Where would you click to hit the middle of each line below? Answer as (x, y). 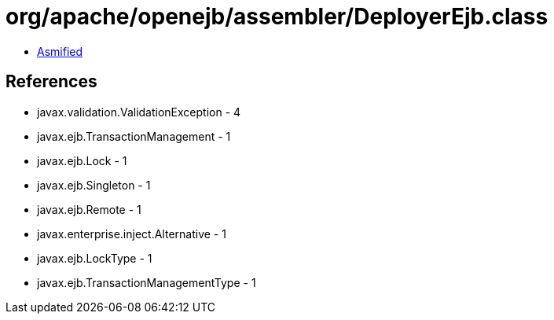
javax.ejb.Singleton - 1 (94, 185)
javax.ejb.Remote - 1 (89, 209)
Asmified (60, 51)
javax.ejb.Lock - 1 (82, 160)
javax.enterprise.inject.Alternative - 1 (132, 234)
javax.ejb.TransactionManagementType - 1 (147, 282)
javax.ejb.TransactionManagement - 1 (134, 136)
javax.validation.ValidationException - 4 (139, 112)
